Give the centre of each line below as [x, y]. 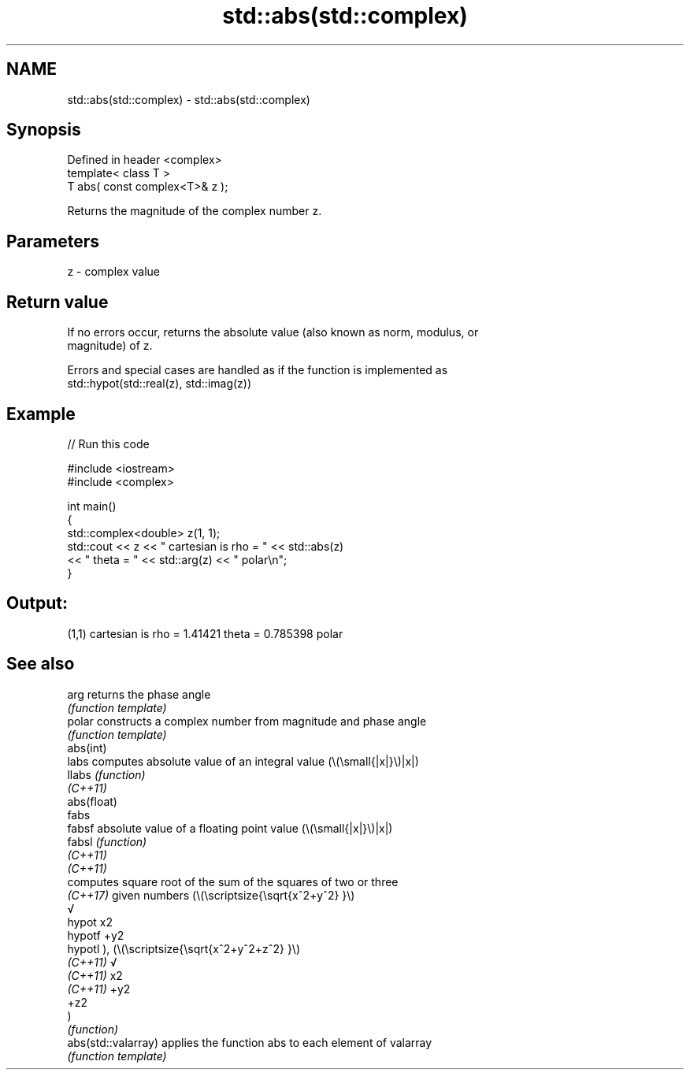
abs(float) [92, 801]
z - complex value [113, 272]
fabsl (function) [107, 841]
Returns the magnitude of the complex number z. [195, 211]
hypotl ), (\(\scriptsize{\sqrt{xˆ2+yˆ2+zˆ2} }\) [184, 948]
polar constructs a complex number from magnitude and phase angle [247, 721]
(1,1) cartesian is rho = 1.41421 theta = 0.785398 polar [205, 633]
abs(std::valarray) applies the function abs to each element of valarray [250, 1042]
